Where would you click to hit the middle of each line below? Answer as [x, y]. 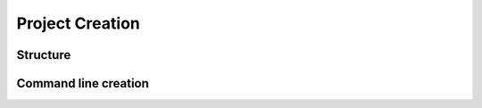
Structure [44, 55]
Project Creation [78, 23]
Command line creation [83, 83]
